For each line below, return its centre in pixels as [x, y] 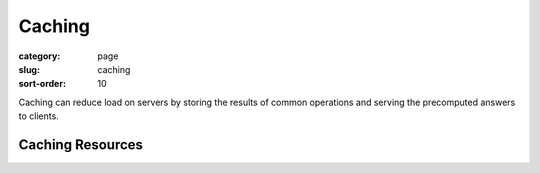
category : [39, 56]
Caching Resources [81, 144]
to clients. [38, 116]
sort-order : [42, 84]
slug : [29, 69]
